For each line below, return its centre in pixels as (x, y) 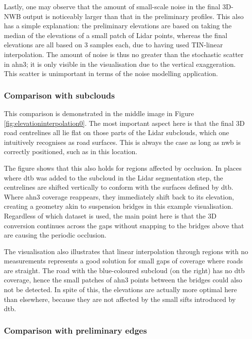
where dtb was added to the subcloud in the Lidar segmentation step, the (114, 177)
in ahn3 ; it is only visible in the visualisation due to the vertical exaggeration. (120, 64)
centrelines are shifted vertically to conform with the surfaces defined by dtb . (119, 187)
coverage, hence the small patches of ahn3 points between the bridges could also (123, 280)
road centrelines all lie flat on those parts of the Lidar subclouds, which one (117, 132)
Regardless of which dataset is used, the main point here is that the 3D (110, 215)
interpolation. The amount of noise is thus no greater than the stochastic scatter (124, 54)
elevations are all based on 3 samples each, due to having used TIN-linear (113, 45)
